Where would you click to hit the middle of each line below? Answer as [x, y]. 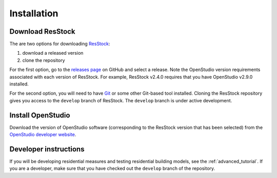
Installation [34, 13]
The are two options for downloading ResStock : [60, 44]
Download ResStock [42, 31]
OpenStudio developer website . [43, 135]
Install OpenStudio [40, 115]
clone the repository [44, 60]
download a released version [53, 53]
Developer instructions [47, 149]
